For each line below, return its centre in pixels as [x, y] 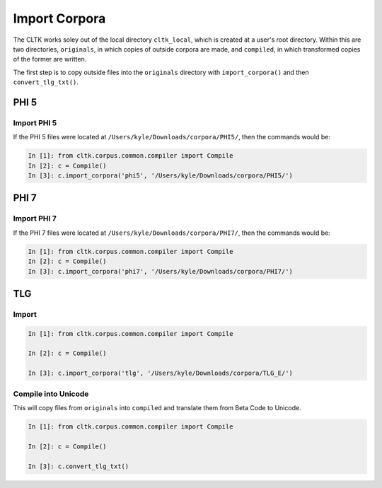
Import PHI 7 [35, 219]
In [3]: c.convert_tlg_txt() [79, 466]
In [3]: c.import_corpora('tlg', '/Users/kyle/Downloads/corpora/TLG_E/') [161, 373]
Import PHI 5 [35, 122]
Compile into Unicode [51, 394]
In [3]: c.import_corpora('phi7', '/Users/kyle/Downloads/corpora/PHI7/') [161, 271]
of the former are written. [50, 59]
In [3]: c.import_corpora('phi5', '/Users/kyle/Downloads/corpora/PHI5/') [161, 176]
